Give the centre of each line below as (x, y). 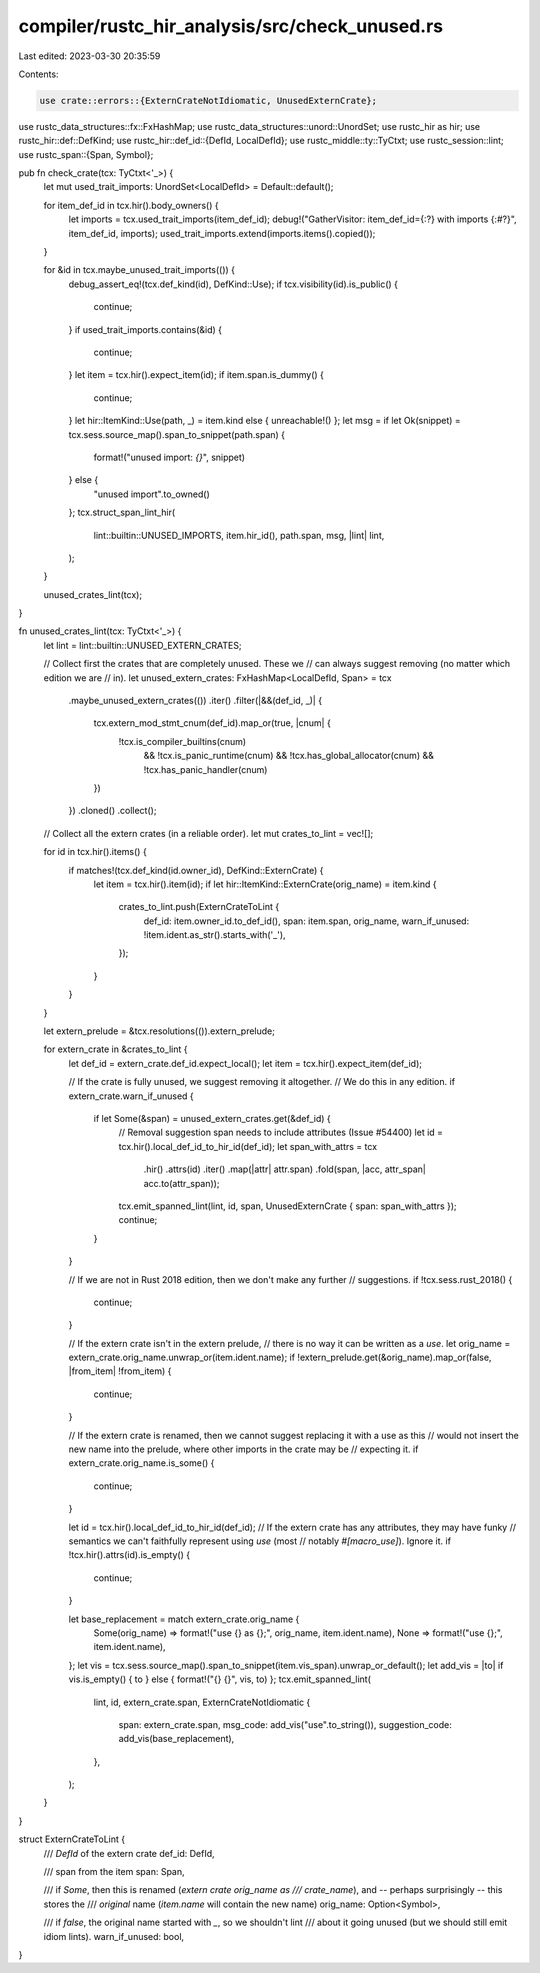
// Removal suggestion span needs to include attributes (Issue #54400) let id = (281, 1132)
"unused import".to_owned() (151, 494)
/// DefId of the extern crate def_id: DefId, (129, 1853)
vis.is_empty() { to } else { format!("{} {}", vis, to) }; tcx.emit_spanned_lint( (220, 1679)
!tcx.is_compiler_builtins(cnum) (182, 741)
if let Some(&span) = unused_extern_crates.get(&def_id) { (212, 1118)
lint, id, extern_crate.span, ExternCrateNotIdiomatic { (202, 1702)
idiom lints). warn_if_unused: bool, (114, 1936)
